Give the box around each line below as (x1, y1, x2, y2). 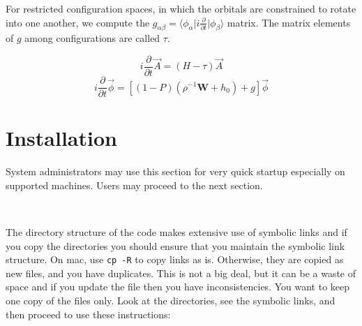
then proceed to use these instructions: (6, 306, 171, 321)
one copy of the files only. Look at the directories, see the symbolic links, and (6, 293, 335, 308)
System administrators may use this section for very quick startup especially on (6, 164, 345, 179)
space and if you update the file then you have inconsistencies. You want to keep (6, 279, 350, 294)
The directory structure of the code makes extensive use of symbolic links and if (6, 225, 347, 239)
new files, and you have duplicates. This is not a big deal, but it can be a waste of (6, 265, 356, 280)
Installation (6, 124, 117, 152)
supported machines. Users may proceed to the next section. (6, 177, 263, 192)
